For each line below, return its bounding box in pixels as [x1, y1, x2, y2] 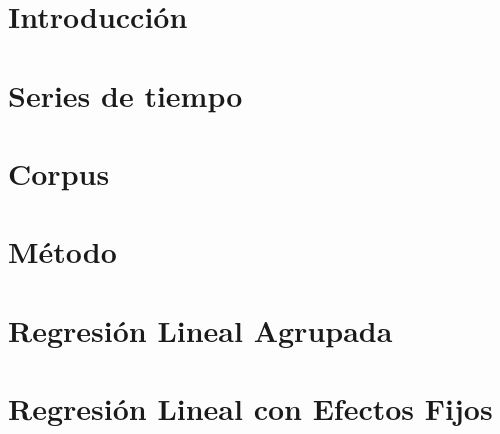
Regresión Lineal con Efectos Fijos [8, 388, 493, 429]
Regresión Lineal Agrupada [8, 309, 393, 350]
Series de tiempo [8, 74, 243, 115]
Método [8, 231, 117, 272]
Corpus [8, 152, 110, 193]
